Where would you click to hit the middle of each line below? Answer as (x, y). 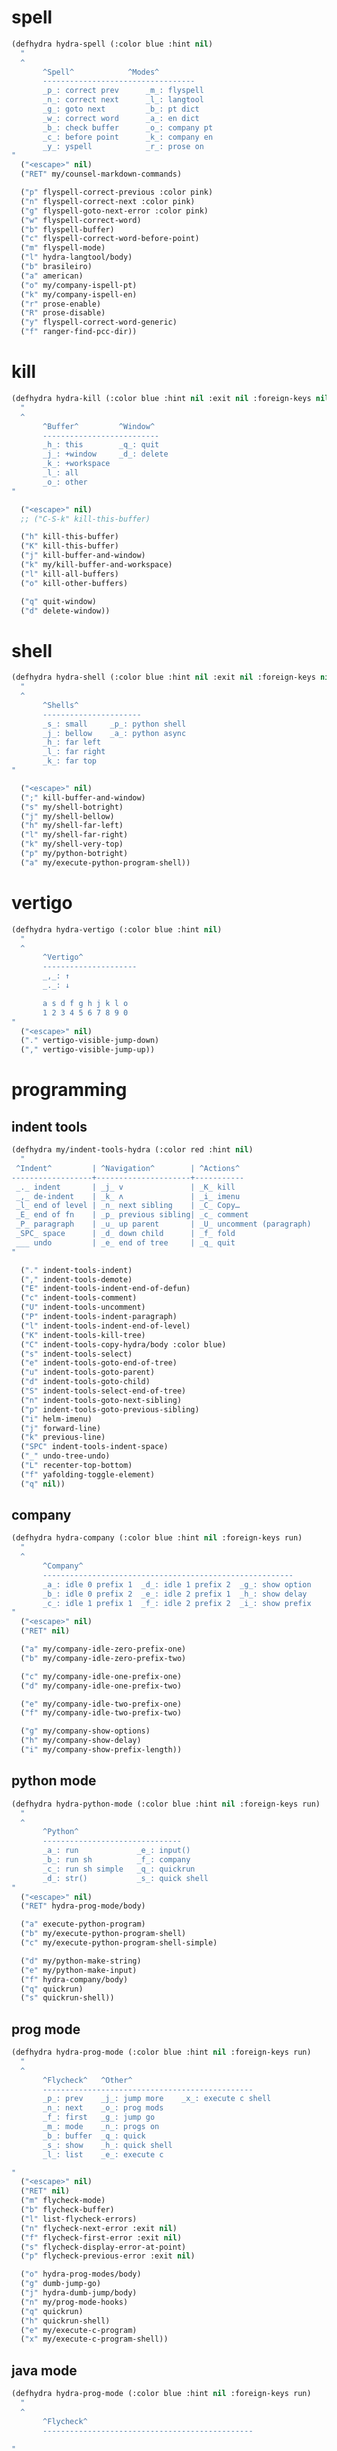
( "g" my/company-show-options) (85, 1731)
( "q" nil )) (43, 1484)
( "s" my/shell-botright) (72, 807)
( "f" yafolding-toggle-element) (88, 1474)
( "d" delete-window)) (65, 611)
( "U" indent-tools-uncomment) (83, 1307)
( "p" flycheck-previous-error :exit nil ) (108, 2256)
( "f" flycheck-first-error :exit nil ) (101, 2237)
